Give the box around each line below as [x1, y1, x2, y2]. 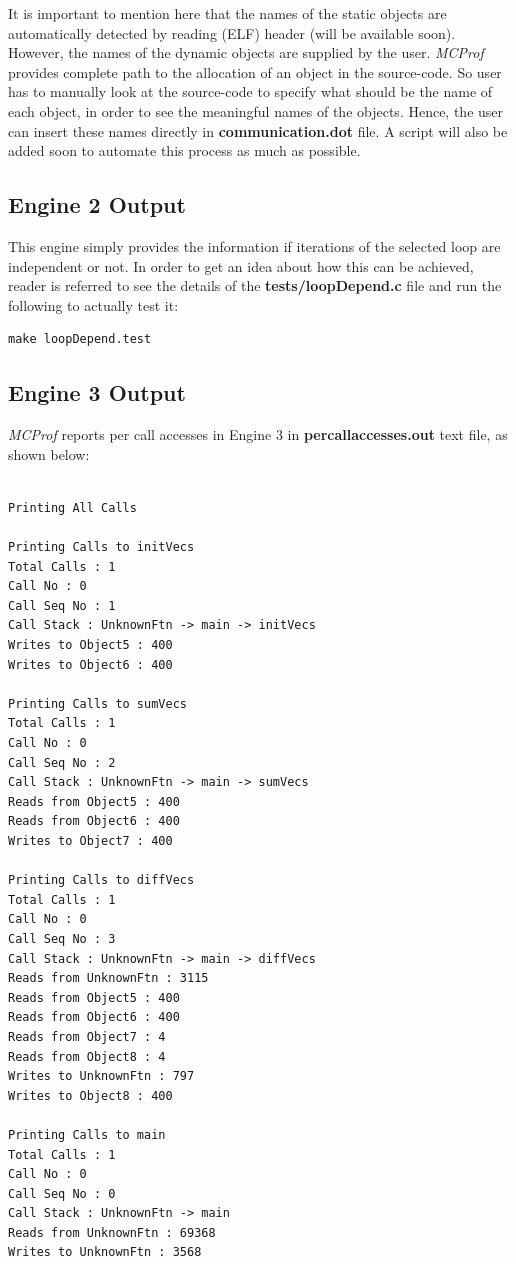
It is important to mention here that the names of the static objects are [8, 3, 447, 23]
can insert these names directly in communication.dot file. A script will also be [8, 120, 508, 141]
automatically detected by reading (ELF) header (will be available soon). [8, 22, 456, 43]
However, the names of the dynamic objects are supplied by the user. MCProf [8, 42, 484, 63]
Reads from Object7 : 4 [8, 1029, 166, 1044]
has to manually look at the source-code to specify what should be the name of [8, 81, 493, 102]
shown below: [8, 443, 90, 464]
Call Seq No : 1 [8, 598, 116, 613]
